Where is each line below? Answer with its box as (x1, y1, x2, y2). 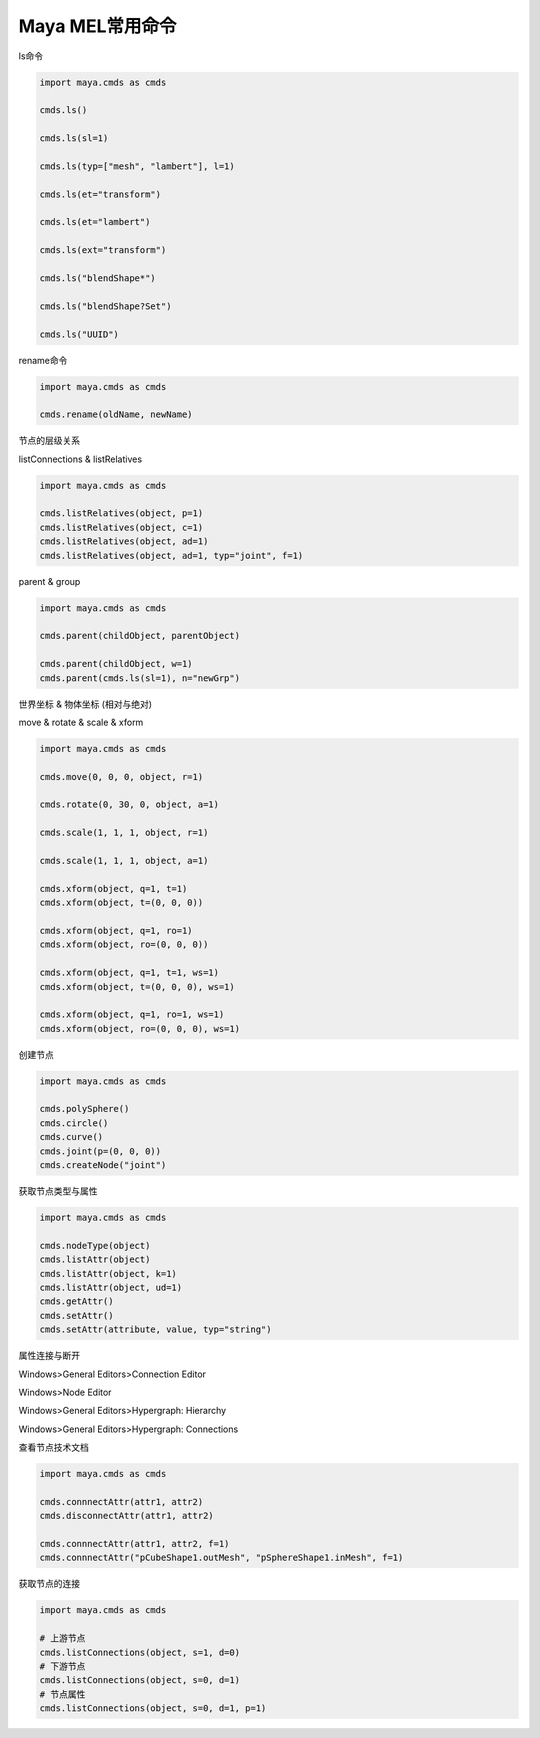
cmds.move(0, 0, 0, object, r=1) (39, 771, 204, 782)
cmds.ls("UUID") (39, 328, 120, 340)
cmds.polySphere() (39, 1103, 130, 1115)
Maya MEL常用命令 (18, 15, 177, 37)
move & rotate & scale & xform (18, 716, 144, 728)
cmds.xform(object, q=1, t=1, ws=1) (39, 967, 220, 979)
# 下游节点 (39, 1660, 86, 1672)
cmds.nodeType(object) (39, 1240, 151, 1251)
